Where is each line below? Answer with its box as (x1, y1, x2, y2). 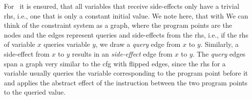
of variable (4, 39, 35, 49)
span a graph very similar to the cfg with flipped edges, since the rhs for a (4, 58, 226, 68)
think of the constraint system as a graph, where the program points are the (4, 20, 232, 30)
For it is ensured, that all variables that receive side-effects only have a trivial (4, 1, 239, 11)
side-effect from (4, 48, 50, 59)
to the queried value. (4, 87, 66, 97)
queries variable (43, 39, 90, 49)
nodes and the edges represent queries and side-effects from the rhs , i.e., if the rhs (4, 29, 249, 40)
